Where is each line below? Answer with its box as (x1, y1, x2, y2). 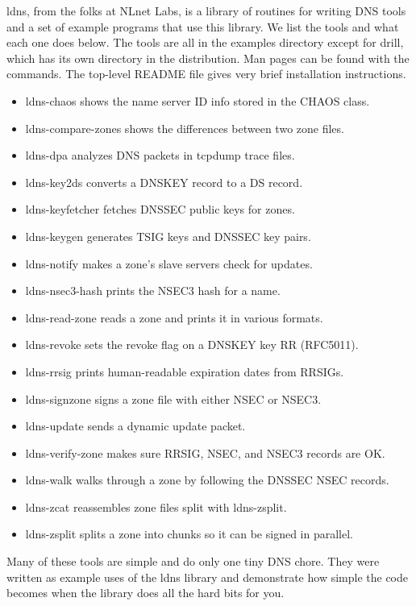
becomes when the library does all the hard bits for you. (6, 584, 285, 601)
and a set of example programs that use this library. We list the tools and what (6, 18, 399, 35)
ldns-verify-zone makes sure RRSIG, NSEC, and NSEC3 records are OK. (25, 444, 385, 461)
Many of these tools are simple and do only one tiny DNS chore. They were (6, 553, 380, 570)
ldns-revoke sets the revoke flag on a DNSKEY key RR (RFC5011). (25, 336, 359, 353)
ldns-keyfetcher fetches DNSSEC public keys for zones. (25, 201, 295, 218)
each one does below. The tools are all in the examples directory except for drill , (6, 34, 404, 51)
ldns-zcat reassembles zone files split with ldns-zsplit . (25, 498, 287, 515)
